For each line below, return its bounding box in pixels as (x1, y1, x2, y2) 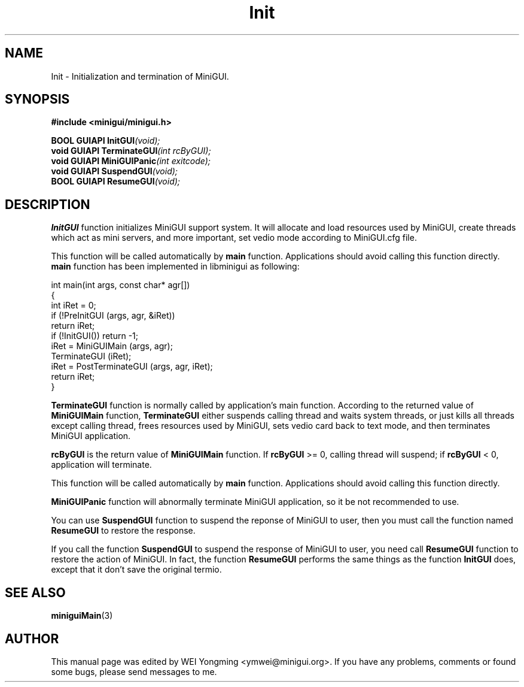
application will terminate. (51, 459, 152, 470)
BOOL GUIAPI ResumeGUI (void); (51, 176, 181, 187)
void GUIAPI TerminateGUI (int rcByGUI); (51, 146, 211, 156)
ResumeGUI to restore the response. (51, 525, 196, 536)
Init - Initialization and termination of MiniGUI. (51, 71, 229, 81)
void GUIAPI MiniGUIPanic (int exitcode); (51, 156, 211, 167)
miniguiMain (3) (51, 610, 113, 621)
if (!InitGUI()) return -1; (51, 331, 139, 341)
